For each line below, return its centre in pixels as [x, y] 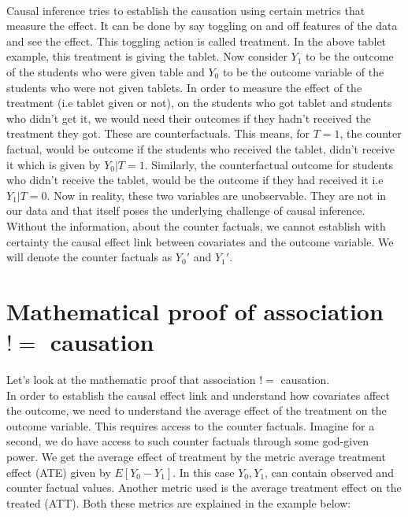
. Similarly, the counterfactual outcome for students [269, 164]
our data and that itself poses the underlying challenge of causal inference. [186, 210]
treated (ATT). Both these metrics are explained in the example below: [179, 502]
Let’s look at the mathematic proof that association [131, 379]
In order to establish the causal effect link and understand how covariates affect [198, 395]
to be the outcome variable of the [303, 71]
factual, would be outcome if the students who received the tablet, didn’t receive [200, 148]
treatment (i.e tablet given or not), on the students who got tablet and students [199, 103]
